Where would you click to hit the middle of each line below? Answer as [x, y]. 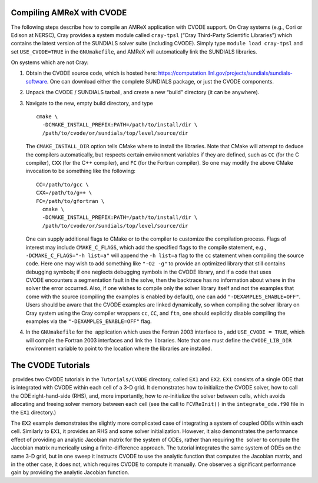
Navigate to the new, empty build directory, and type [89, 103]
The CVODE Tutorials [50, 365]
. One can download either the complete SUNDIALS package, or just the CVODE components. [160, 81]
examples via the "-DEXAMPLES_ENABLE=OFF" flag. [89, 321]
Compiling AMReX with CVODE [69, 13]
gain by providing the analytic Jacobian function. [70, 472]
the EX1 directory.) [34, 412]
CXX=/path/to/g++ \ [64, 193]
